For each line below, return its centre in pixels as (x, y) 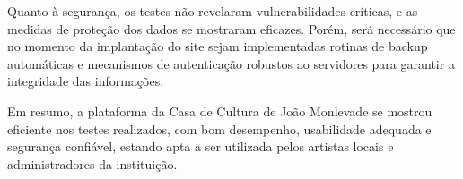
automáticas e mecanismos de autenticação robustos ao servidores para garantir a (231, 63)
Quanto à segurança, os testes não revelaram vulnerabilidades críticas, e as (213, 11)
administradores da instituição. (92, 163)
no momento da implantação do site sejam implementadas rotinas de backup (218, 46)
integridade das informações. (86, 81)
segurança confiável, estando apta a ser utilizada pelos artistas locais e (201, 146)
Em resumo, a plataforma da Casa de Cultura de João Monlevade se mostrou (220, 111)
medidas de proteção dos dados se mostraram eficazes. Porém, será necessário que (231, 28)
